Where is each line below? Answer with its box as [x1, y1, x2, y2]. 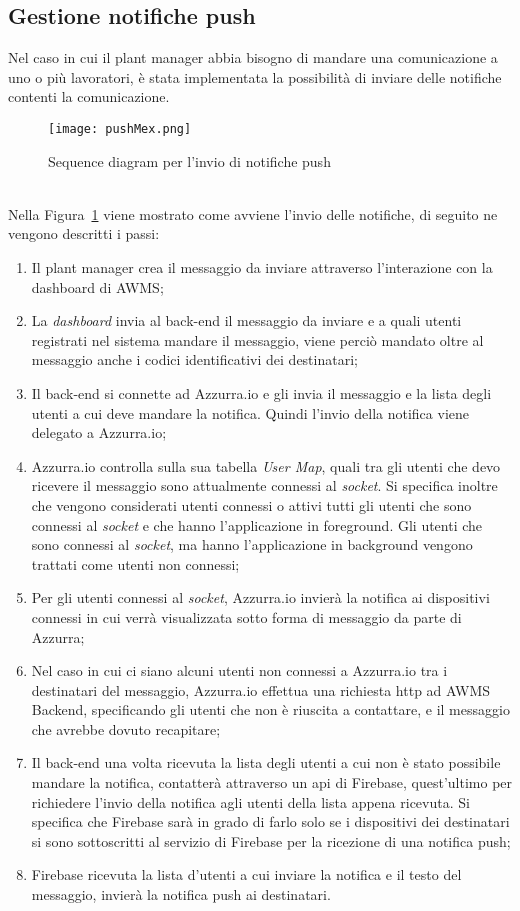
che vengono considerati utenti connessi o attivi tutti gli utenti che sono [31, 494, 472, 515]
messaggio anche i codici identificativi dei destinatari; [31, 349, 358, 370]
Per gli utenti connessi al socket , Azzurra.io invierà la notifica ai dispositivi [31, 587, 490, 608]
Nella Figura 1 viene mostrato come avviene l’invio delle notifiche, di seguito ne [8, 203, 498, 224]
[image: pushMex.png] [48, 121, 192, 136]
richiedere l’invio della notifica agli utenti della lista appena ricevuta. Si [31, 791, 470, 812]
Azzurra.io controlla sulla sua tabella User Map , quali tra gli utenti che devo [31, 455, 501, 476]
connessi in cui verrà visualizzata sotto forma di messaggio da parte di [31, 606, 462, 627]
